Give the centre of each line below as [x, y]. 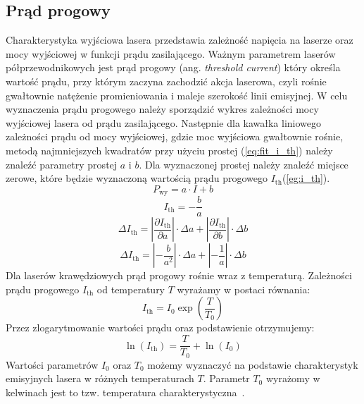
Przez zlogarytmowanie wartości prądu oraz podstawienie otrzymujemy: [160, 328]
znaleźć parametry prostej [62, 164]
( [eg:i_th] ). [306, 178]
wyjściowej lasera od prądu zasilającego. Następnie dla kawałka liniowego [164, 122]
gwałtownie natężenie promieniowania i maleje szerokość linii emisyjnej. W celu [177, 95]
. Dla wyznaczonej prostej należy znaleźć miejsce [244, 164]
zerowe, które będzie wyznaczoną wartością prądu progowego [137, 178]
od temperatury [131, 289]
